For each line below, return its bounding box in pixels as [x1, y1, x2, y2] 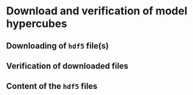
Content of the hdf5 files [6, 81, 97, 91]
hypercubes [6, 17, 68, 30]
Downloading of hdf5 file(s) [6, 41, 109, 51]
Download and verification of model [6, 4, 188, 18]
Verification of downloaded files [6, 61, 128, 71]
